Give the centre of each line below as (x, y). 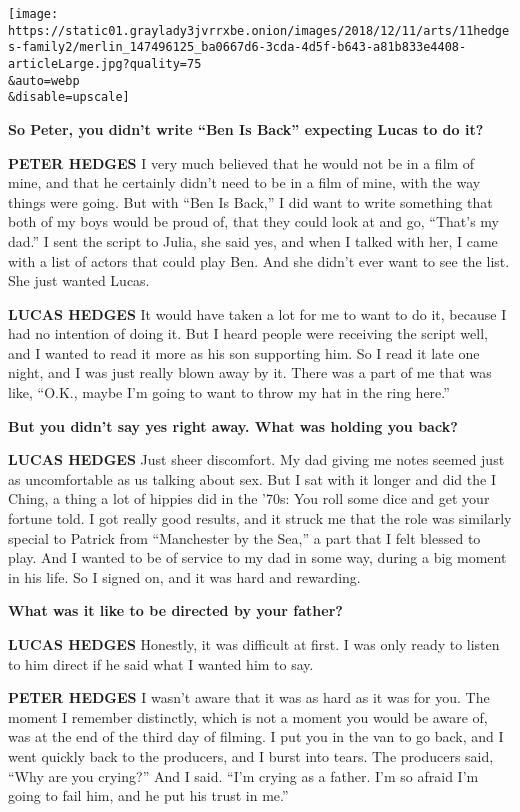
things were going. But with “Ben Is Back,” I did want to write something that (250, 201)
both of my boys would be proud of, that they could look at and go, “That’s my (254, 221)
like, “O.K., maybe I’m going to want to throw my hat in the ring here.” (229, 392)
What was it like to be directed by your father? (175, 610)
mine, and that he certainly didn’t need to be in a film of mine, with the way (244, 182)
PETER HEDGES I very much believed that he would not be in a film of (241, 162)
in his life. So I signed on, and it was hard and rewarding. (184, 576)
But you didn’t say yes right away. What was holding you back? (233, 425)
